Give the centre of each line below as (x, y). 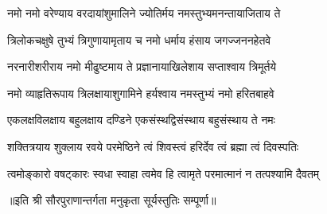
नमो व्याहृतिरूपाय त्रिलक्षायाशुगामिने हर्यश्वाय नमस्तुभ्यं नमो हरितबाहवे (141, 93)
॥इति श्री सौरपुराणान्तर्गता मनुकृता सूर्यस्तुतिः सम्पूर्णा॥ (112, 200)
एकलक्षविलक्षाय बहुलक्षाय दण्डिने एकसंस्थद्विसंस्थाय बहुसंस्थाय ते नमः (141, 120)
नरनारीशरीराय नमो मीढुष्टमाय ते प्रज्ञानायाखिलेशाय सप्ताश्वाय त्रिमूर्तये (142, 66)
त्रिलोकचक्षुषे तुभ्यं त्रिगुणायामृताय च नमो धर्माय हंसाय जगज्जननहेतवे (139, 39)
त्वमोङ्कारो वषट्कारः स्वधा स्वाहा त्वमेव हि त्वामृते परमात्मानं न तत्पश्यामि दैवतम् (163, 173)
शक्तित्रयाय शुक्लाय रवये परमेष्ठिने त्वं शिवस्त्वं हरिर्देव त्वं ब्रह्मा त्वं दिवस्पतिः (153, 146)
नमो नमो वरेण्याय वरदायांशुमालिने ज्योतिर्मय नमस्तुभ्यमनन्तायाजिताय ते (144, 13)
